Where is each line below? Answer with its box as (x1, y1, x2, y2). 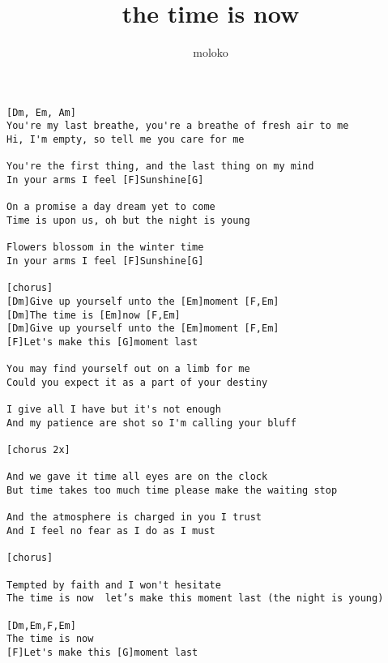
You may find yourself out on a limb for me (6, 363, 250, 375)
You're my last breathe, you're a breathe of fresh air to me (6, 120, 349, 132)
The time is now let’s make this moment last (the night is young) (6, 592, 384, 605)
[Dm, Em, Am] (6, 106, 76, 118)
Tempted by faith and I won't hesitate (6, 579, 221, 591)
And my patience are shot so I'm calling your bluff (6, 417, 296, 429)
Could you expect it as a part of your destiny (6, 376, 268, 388)
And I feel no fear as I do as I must (6, 525, 215, 537)
